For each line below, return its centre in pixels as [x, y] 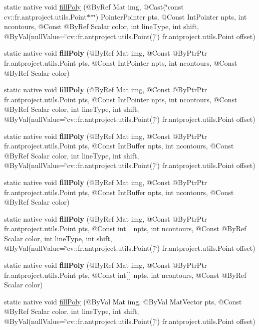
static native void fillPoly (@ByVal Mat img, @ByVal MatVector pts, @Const [123, 301]
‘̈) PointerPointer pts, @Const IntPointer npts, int [170, 16]
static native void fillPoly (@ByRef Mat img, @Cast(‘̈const [94, 7]
